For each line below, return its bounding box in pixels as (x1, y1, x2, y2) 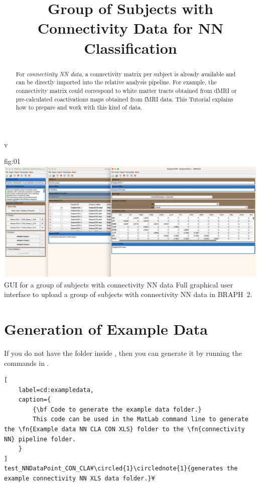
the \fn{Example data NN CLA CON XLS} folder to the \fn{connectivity (4, 426, 245, 433)
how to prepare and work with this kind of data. (16, 103, 143, 112)
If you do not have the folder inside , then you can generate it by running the (4, 347, 242, 358)
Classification (84, 37, 177, 58)
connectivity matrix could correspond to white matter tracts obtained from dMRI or (16, 86, 237, 94)
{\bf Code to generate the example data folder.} (33, 406, 202, 413)
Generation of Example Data (4, 318, 208, 339)
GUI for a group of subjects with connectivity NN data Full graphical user (4, 279, 233, 289)
